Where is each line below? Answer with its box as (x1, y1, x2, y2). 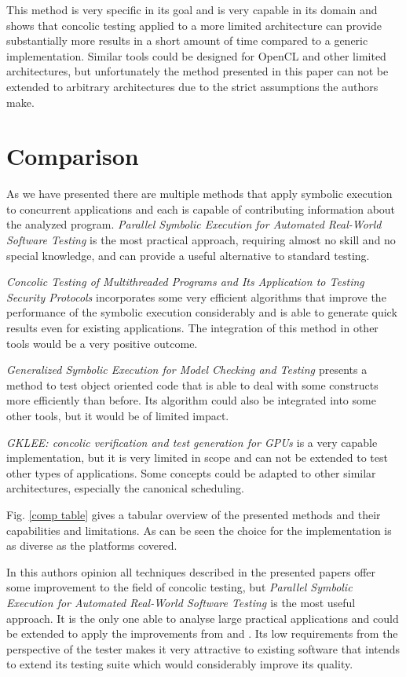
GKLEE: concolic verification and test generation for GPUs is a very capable (6, 434, 378, 450)
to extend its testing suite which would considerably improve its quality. (6, 656, 353, 672)
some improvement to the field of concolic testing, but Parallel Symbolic (6, 579, 353, 595)
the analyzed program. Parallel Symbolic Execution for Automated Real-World (6, 216, 382, 232)
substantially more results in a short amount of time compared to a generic (6, 32, 368, 49)
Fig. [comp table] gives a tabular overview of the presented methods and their (6, 506, 381, 522)
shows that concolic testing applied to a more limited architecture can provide (6, 16, 382, 33)
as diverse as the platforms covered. (6, 537, 177, 554)
